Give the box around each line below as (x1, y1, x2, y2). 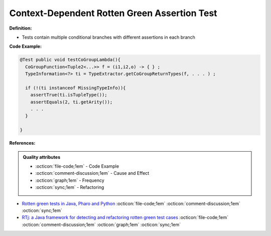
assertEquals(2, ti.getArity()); (30, 99, 113, 105)
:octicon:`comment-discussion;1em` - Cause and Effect (35, 170, 150, 176)
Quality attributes (23, 154, 60, 160)
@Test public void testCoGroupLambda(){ (20, 57, 120, 63)
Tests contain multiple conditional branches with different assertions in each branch (22, 34, 196, 40)
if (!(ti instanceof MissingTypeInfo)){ (25, 85, 126, 90)
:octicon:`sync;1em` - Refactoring (35, 184, 104, 190)
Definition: (9, 25, 32, 31)
